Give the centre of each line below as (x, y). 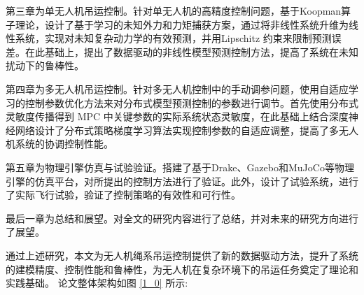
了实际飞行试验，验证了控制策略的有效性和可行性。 (123, 195)
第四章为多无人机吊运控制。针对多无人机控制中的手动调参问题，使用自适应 (177, 88)
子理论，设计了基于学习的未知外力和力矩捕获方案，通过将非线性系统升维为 (177, 24)
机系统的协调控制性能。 (59, 144)
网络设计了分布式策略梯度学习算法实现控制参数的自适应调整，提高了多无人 (187, 130)
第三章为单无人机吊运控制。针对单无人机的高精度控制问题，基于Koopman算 (178, 10)
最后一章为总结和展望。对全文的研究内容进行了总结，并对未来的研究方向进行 (182, 218)
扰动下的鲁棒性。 (45, 65)
